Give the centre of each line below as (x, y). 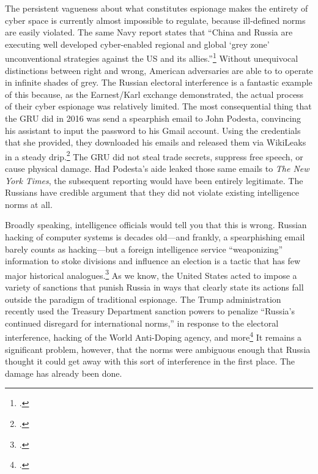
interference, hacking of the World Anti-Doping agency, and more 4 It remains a (153, 336)
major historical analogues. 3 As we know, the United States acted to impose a (151, 274)
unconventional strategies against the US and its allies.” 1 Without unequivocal (152, 57)
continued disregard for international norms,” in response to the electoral (142, 323)
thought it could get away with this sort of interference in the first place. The (150, 361)
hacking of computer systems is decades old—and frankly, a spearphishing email (155, 237)
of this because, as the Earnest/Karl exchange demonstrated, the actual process (154, 94)
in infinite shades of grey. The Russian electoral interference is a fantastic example (159, 82)
